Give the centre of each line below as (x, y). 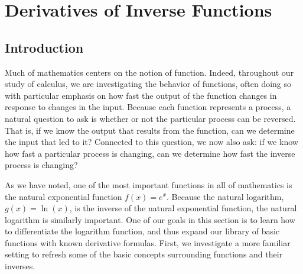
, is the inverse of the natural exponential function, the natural (183, 208)
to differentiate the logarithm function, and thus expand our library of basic (142, 231)
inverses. (20, 266)
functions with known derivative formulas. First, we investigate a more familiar (148, 242)
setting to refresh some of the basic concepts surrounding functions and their (144, 254)
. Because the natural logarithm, (225, 196)
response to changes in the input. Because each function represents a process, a (148, 107)
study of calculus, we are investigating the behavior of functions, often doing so (148, 84)
